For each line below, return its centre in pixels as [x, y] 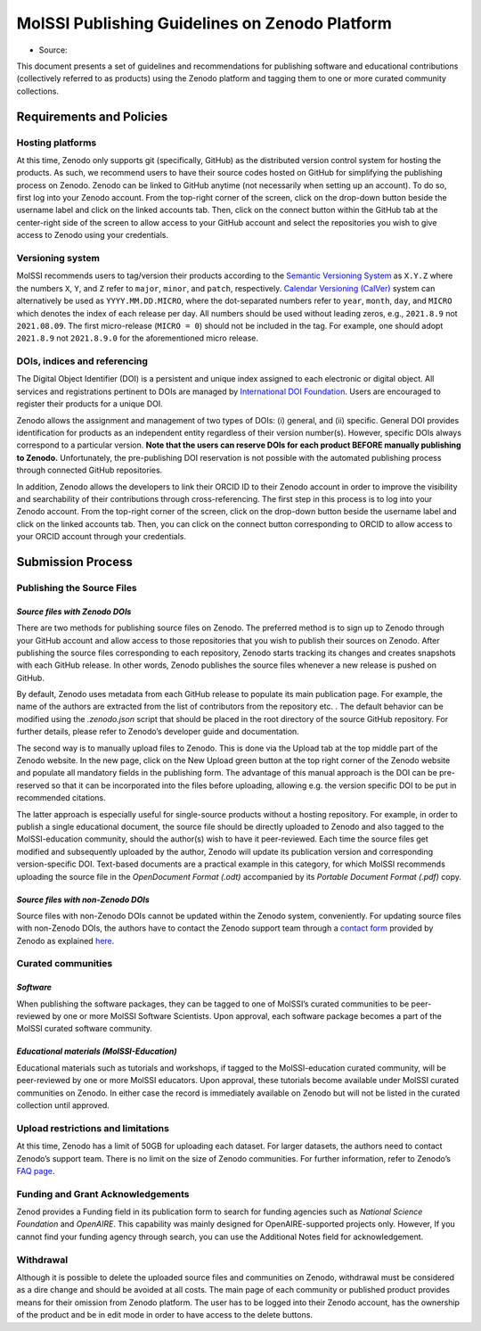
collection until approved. [63, 1105]
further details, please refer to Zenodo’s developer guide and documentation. [158, 732]
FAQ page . [36, 1171]
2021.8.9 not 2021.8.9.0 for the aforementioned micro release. [137, 338]
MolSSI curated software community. [85, 1029]
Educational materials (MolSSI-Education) [97, 1051]
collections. [38, 91]
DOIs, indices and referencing [82, 361]
